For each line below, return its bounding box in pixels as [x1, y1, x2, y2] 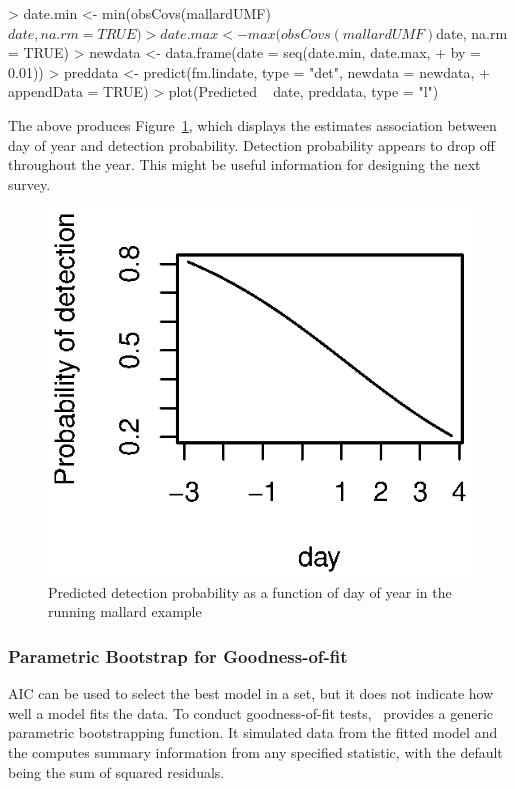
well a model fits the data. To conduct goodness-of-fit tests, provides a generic [8, 702, 494, 723]
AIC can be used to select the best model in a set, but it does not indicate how [8, 683, 494, 704]
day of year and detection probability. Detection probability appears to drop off [8, 134, 496, 155]
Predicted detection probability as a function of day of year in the [48, 581, 452, 602]
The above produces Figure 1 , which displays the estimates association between [8, 114, 497, 135]
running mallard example [48, 601, 202, 622]
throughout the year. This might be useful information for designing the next [8, 154, 481, 175]
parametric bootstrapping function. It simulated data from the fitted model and [8, 722, 498, 743]
